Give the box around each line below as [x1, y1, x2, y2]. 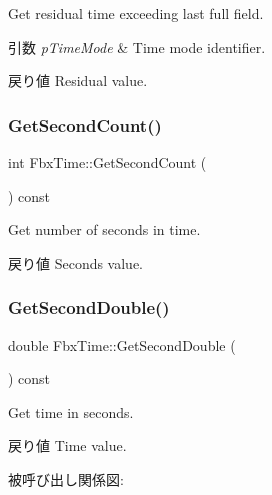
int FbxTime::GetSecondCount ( [8, 152, 207, 172]
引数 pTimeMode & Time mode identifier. [8, 36, 266, 57]
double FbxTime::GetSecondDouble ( [8, 334, 236, 355]
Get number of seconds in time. [8, 219, 201, 240]
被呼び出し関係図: [8, 468, 124, 489]
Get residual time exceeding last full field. [8, 3, 264, 23]
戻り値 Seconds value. [8, 252, 144, 273]
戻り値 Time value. [8, 435, 127, 456]
